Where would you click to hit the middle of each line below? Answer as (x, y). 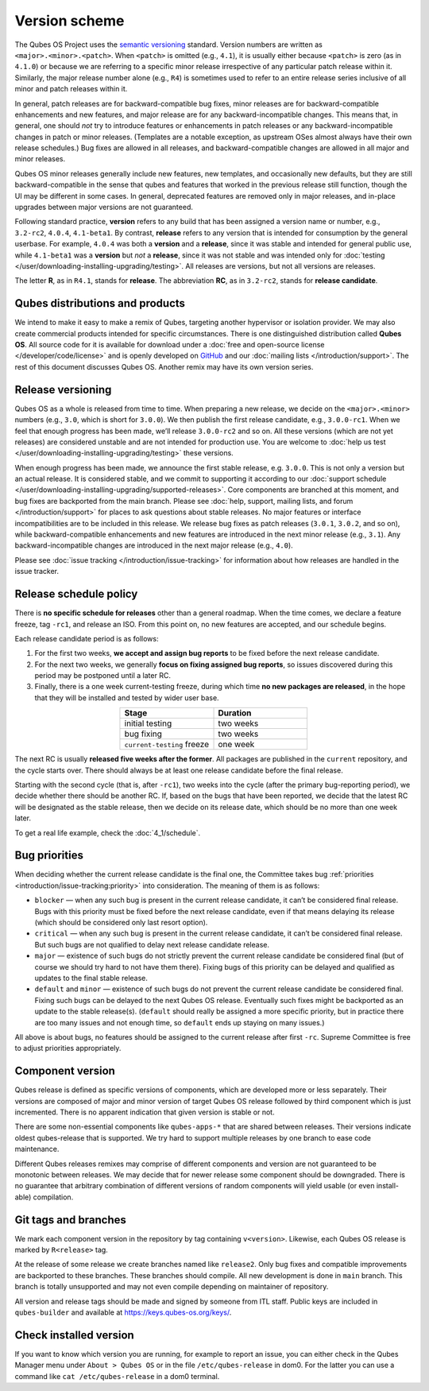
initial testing (148, 723)
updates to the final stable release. (91, 978)
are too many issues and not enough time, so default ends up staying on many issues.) (180, 1022)
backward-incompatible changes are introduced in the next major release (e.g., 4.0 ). (154, 545)
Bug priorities (49, 856)
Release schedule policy (76, 594)
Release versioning (63, 389)
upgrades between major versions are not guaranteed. (104, 207)
